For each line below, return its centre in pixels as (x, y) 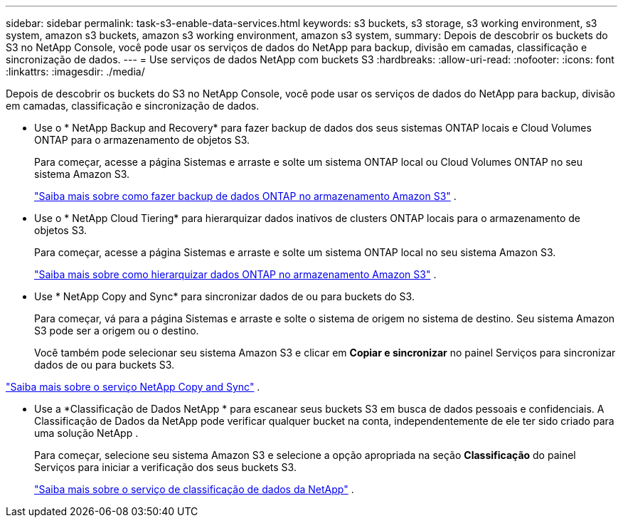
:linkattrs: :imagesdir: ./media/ (75, 72)
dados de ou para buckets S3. (105, 365)
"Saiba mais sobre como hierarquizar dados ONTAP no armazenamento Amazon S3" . (235, 274)
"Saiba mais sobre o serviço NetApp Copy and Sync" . (133, 387)
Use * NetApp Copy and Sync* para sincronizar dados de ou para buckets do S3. (224, 296)
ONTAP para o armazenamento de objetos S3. (142, 140)
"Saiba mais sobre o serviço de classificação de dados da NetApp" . (194, 489)
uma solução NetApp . (86, 433)
